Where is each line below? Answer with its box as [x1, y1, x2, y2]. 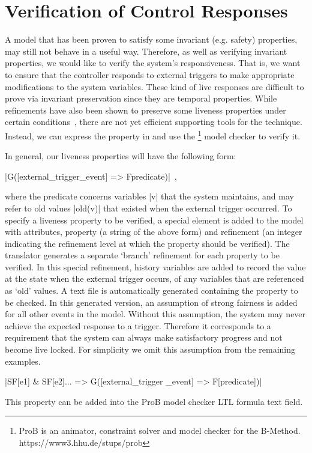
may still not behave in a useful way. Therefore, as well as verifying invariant [5, 44, 287, 57]
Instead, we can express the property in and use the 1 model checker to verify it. [5, 127, 301, 142]
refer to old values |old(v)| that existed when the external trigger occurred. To [5, 201, 292, 214]
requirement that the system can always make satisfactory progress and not [5, 331, 283, 344]
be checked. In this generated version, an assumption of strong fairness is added [5, 296, 298, 308]
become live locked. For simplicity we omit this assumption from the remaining [5, 343, 295, 356]
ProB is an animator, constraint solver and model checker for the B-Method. [19, 424, 301, 437]
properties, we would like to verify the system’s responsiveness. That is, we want [5, 56, 301, 69]
